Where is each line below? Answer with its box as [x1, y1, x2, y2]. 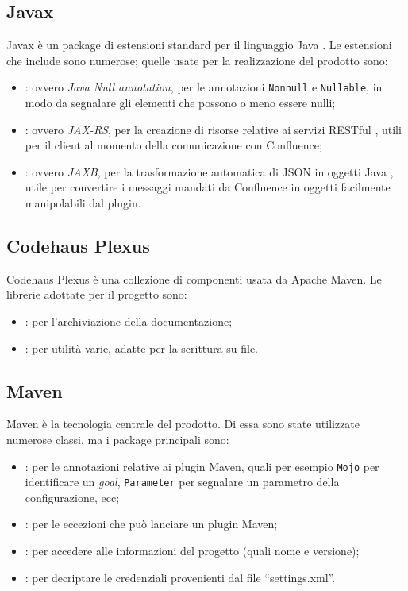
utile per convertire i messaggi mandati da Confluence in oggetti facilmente [25, 179, 391, 195]
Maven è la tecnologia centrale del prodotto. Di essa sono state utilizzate [6, 415, 360, 432]
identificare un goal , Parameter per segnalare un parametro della [25, 473, 340, 490]
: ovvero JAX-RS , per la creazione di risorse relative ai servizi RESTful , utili [25, 121, 402, 137]
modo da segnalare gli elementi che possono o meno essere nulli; [25, 95, 336, 111]
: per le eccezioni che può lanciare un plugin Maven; [25, 516, 278, 532]
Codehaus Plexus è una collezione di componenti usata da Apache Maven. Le [6, 270, 382, 287]
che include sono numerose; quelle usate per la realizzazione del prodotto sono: [6, 52, 388, 68]
